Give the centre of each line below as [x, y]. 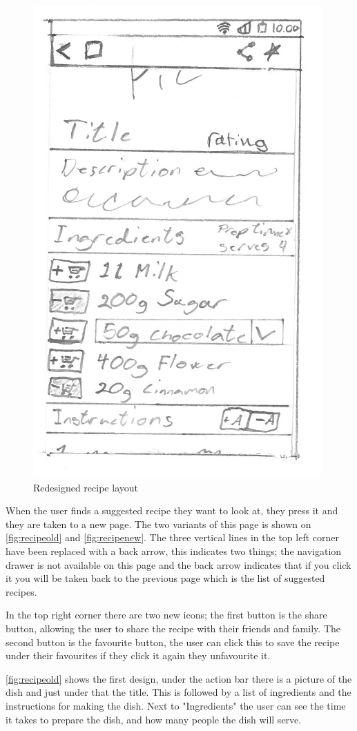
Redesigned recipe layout [86, 487]
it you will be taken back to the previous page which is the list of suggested [165, 578]
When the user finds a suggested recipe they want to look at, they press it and [172, 510]
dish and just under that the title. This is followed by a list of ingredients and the [178, 692]
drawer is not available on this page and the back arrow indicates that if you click [178, 564]
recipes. [21, 591]
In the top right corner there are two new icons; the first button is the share [166, 615]
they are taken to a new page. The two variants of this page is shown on [158, 524]
